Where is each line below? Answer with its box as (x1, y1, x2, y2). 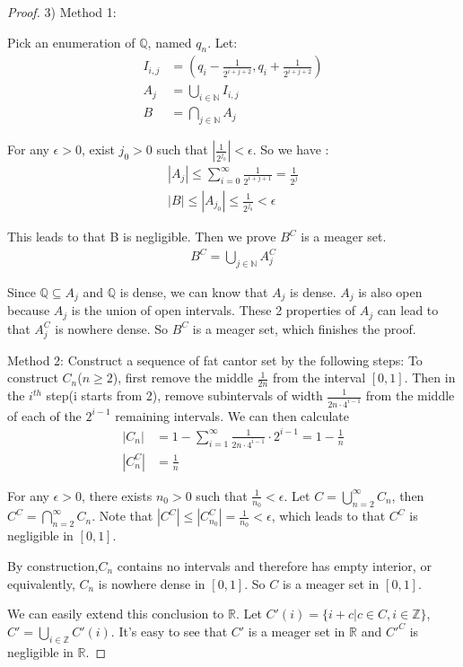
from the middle (365, 386, 455, 404)
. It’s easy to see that (110, 621, 228, 640)
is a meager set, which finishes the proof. (192, 319, 416, 338)
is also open (358, 282, 423, 301)
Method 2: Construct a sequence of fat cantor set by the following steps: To (7, 350, 423, 369)
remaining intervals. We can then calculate (115, 406, 350, 425)
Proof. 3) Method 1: (7, 3, 117, 21)
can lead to (377, 301, 439, 320)
